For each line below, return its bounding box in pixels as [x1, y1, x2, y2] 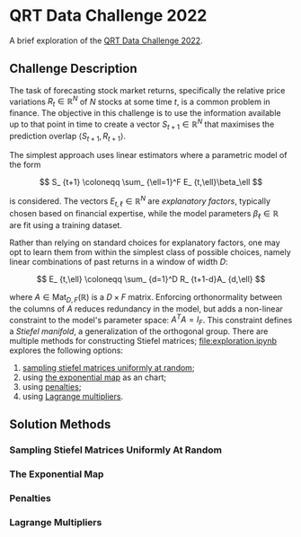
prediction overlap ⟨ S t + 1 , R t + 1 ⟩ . [9, 130, 126, 144]
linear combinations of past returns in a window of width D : [9, 256, 228, 267]
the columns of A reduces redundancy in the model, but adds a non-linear [9, 303, 283, 314]
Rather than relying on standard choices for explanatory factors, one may [9, 237, 280, 248]
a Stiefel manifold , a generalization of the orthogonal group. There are [9, 325, 269, 337]
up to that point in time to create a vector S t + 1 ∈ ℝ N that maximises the [9, 118, 275, 131]
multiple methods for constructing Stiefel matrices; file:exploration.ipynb [9, 335, 277, 346]
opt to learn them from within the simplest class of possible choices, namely [9, 246, 292, 257]
